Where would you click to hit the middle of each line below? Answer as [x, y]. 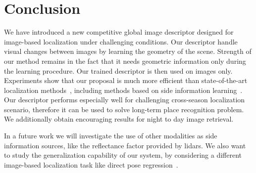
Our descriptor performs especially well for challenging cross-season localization [125, 100]
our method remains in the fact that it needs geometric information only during [125, 61]
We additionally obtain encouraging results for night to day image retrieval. [119, 119]
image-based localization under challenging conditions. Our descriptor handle [121, 41]
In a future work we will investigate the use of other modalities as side [111, 136]
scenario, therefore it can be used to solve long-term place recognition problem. [124, 109]
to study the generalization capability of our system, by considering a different [123, 155]
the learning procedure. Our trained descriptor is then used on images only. [118, 70]
